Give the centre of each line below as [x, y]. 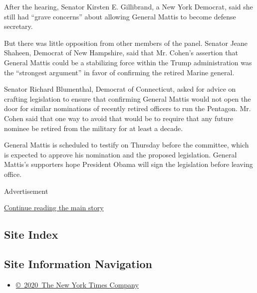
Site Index [31, 234]
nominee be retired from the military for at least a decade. [94, 128]
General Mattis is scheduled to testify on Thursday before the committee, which [127, 145]
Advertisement [26, 191]
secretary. [18, 26]
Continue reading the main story [54, 208]
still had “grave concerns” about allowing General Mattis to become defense [120, 16]
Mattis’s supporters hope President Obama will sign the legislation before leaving [128, 164]
